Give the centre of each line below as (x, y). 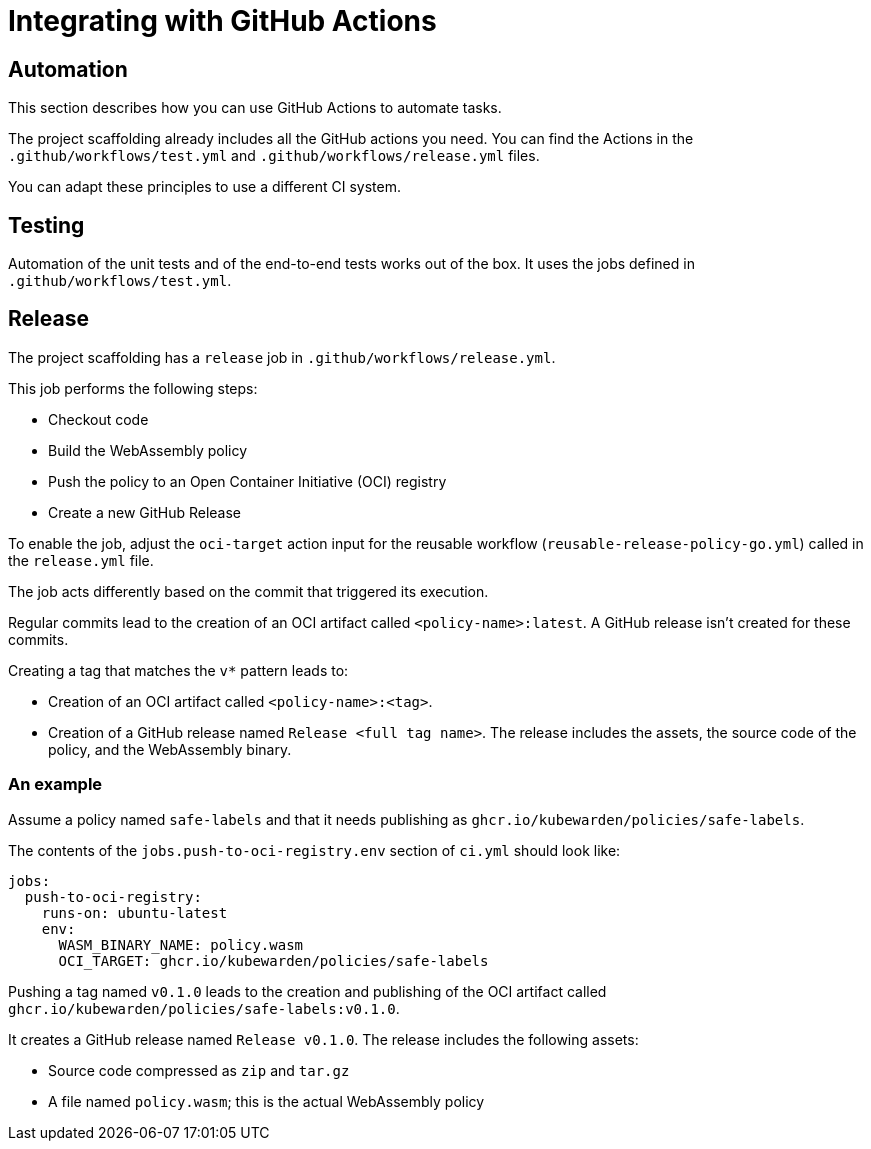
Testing (46, 225)
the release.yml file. (81, 560)
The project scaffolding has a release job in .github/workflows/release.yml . (282, 357)
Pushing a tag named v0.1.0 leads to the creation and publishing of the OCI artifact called (307, 991)
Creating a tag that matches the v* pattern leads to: (178, 670)
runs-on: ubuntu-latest (134, 912)
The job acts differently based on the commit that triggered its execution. (248, 591)
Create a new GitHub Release (145, 512)
